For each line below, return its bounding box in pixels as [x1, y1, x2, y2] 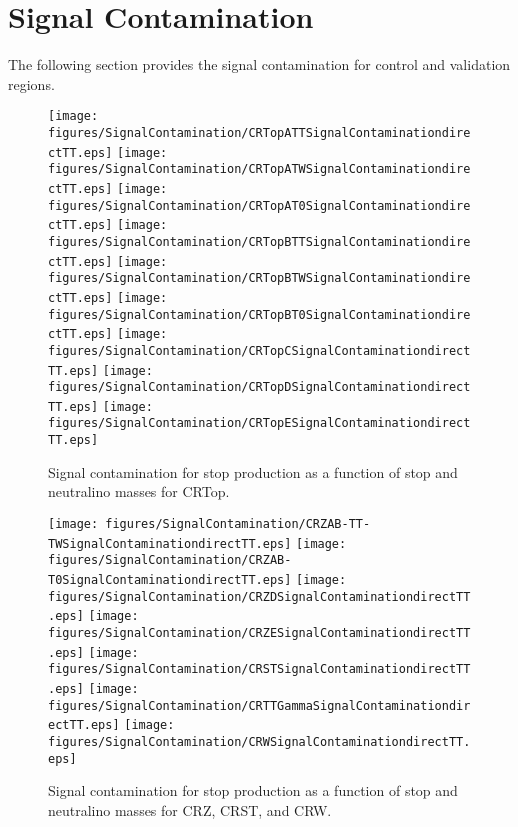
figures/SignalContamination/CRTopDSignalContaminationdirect [48, 380, 471, 395]
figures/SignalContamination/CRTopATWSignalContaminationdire [48, 162, 471, 177]
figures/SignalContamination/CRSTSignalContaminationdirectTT [48, 662, 471, 677]
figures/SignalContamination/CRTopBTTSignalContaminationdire [48, 234, 471, 249]
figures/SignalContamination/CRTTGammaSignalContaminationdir [48, 698, 471, 713]
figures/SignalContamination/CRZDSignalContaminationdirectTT [48, 589, 471, 604]
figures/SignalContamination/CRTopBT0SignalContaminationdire [48, 307, 471, 322]
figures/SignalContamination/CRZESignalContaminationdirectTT [48, 625, 471, 640]
